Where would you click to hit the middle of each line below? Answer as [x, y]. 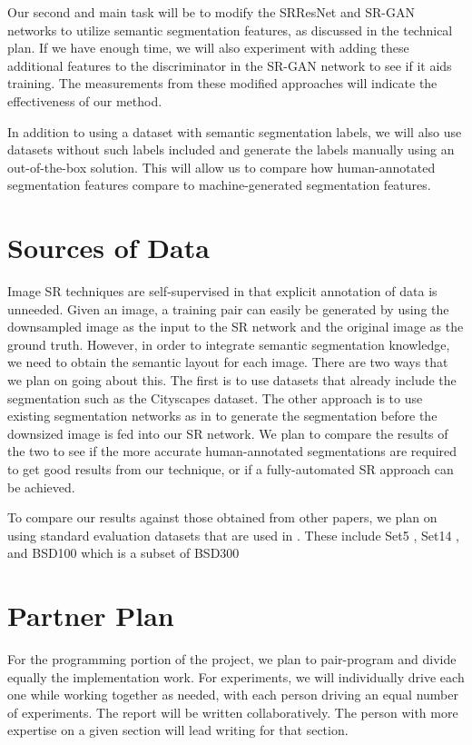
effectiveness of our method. [85, 100]
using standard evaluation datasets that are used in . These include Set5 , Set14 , [233, 535]
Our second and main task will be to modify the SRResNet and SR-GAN [211, 12]
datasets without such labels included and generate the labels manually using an [231, 149]
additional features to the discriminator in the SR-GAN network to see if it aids [230, 65]
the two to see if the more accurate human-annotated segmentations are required [232, 451]
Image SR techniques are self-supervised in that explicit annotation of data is [222, 291]
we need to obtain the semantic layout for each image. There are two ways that [228, 362]
